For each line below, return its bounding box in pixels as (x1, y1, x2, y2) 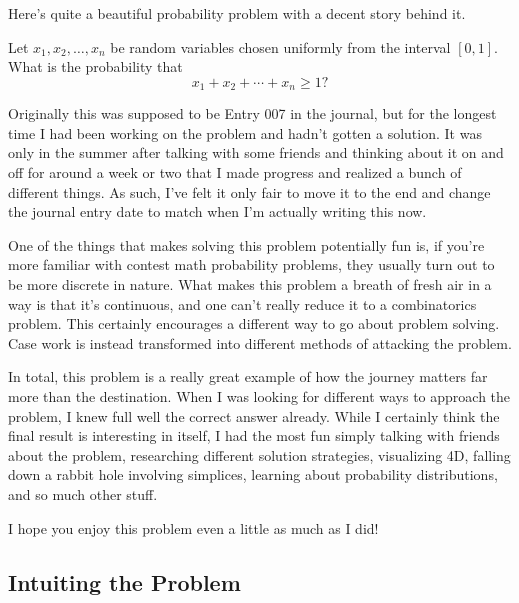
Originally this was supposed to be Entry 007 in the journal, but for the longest (8, 103, 497, 124)
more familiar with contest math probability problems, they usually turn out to (8, 254, 495, 275)
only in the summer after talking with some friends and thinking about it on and (8, 142, 504, 163)
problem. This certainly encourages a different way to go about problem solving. (8, 313, 500, 334)
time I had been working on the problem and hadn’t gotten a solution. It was (8, 122, 482, 143)
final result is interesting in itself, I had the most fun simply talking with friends (8, 425, 500, 446)
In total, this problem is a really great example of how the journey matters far (8, 366, 488, 387)
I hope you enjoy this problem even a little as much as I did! (8, 517, 379, 538)
